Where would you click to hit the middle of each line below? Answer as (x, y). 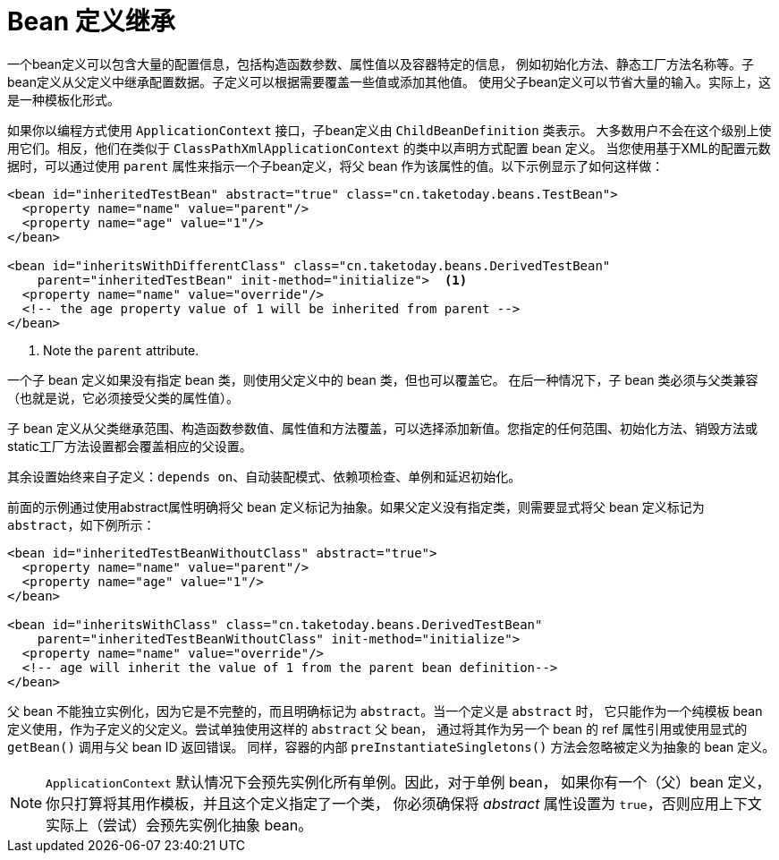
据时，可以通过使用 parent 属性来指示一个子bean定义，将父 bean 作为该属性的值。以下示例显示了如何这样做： (336, 166)
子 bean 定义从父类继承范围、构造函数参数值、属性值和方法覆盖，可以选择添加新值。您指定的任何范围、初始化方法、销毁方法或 (382, 428)
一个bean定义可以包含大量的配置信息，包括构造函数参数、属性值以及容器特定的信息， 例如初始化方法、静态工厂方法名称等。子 (381, 64)
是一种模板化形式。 (64, 99)
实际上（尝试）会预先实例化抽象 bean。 (179, 825)
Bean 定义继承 (91, 21)
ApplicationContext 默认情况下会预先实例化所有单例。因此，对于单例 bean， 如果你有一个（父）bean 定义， (408, 782)
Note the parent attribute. (121, 350)
